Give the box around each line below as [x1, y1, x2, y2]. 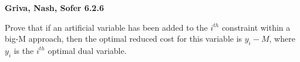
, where [269, 32, 295, 45]
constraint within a [221, 21, 291, 33]
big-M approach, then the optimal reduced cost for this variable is [5, 32, 242, 45]
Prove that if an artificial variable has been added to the [5, 21, 208, 33]
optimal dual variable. [48, 44, 127, 56]
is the [14, 44, 34, 56]
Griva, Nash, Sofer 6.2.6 [5, 2, 104, 13]
